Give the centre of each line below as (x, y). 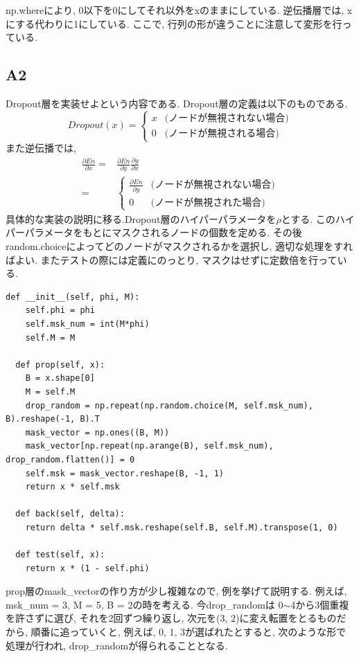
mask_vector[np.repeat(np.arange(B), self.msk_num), (149, 446)
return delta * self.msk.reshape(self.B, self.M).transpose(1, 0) (182, 527)
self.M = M (50, 337)
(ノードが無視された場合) (208, 202)
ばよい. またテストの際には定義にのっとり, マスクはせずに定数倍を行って (172, 259)
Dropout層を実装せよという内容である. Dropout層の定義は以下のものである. (177, 103)
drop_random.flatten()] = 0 (70, 459)
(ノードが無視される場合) (222, 133)
